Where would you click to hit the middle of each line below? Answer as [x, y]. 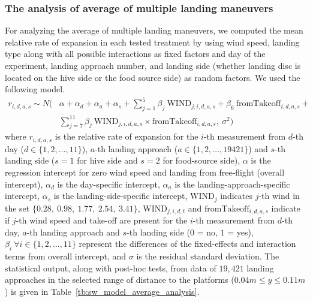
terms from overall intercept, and [66, 256]
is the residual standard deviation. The [208, 256]
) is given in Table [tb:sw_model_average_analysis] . [102, 291]
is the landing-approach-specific [232, 184]
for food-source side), [201, 160]
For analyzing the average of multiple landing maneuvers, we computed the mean [154, 30]
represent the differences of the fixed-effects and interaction [187, 244]
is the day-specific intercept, [109, 184]
